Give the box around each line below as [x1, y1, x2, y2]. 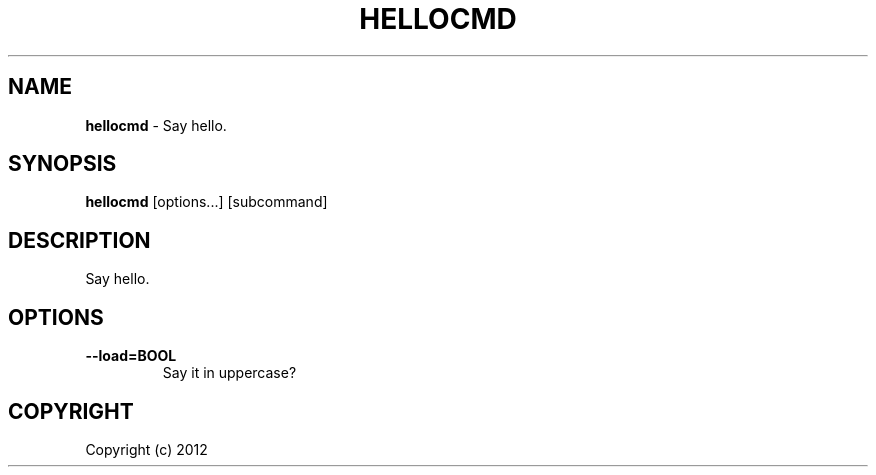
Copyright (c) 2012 [85, 440, 208, 458]
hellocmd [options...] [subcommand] [85, 193, 328, 211]
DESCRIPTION [8, 227, 151, 253]
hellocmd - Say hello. [85, 116, 227, 134]
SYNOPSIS [8, 151, 117, 177]
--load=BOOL [85, 347, 177, 365]
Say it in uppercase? [162, 364, 297, 382]
